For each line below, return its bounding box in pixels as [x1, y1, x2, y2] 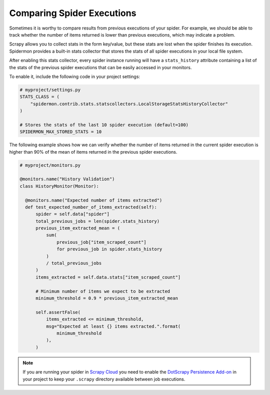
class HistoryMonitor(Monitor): [19, 183, 99, 189]
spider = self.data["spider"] [35, 211, 110, 217]
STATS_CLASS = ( [19, 94, 60, 100]
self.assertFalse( [35, 309, 81, 315]
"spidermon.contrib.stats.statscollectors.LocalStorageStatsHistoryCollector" [30, 101, 228, 107]
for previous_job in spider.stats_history [56, 246, 162, 252]
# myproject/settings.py [19, 87, 81, 93]
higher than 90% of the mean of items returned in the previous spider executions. [9, 149, 177, 155]
